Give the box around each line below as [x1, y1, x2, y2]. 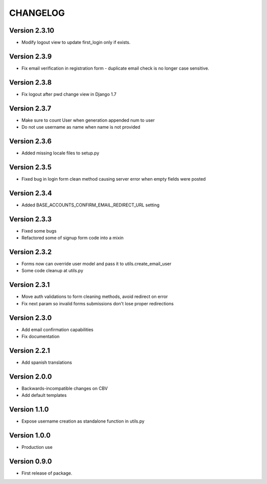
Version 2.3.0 [9, 313, 52, 322]
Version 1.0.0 [9, 431, 51, 439]
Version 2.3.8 [9, 78, 52, 87]
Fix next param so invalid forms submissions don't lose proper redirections [21, 300, 174, 306]
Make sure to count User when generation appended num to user [21, 117, 155, 123]
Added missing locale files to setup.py [21, 150, 99, 156]
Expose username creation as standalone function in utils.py [21, 418, 145, 424]
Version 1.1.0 [9, 405, 49, 414]
